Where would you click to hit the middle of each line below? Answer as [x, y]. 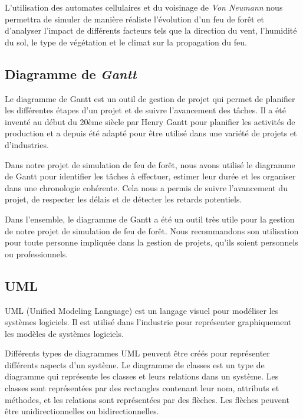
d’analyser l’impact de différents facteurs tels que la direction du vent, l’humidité [151, 30]
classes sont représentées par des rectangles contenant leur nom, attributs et [142, 388]
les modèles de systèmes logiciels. [64, 333]
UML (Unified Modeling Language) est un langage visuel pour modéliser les [142, 310]
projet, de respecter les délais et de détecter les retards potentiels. [123, 199]
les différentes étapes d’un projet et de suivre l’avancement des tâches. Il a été [145, 110]
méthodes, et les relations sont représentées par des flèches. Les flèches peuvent [147, 399]
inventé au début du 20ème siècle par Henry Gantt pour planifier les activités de [150, 121]
